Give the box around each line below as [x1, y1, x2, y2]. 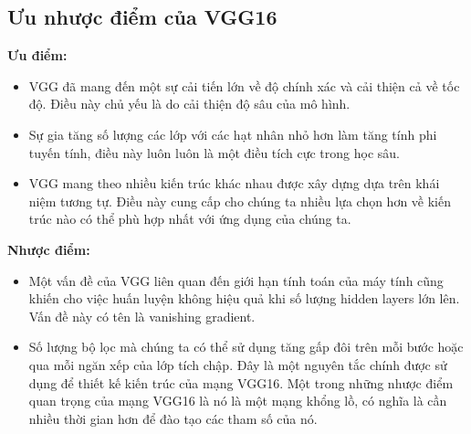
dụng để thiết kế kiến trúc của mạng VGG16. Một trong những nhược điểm [28, 373, 454, 392]
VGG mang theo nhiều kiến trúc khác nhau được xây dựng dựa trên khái [28, 174, 440, 193]
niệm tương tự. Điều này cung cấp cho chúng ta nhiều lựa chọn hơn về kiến [28, 191, 452, 210]
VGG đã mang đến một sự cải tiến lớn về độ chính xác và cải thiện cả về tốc [28, 76, 460, 95]
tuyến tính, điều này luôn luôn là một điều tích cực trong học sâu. [28, 143, 400, 162]
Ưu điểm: [7, 46, 68, 65]
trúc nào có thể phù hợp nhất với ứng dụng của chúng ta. [28, 209, 351, 228]
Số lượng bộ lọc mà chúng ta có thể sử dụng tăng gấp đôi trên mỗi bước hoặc [28, 337, 464, 356]
